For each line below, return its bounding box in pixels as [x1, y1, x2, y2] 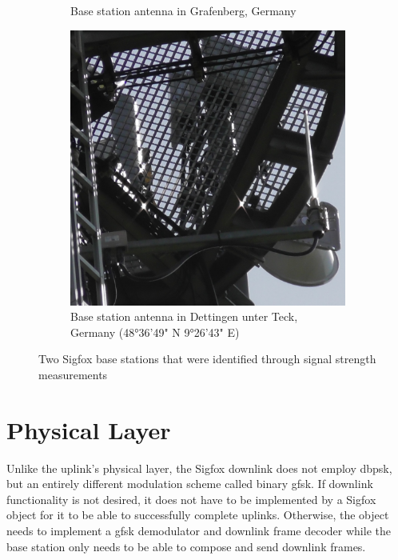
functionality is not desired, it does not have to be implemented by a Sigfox [6, 490, 376, 507]
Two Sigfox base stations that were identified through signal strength [38, 350, 376, 367]
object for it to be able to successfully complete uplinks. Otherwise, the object [6, 506, 389, 523]
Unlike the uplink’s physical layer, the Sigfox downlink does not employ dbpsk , [6, 459, 392, 476]
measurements [38, 366, 108, 382]
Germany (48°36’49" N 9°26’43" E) [70, 323, 240, 340]
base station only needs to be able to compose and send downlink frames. [6, 538, 366, 554]
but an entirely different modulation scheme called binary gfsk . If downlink [6, 475, 373, 492]
